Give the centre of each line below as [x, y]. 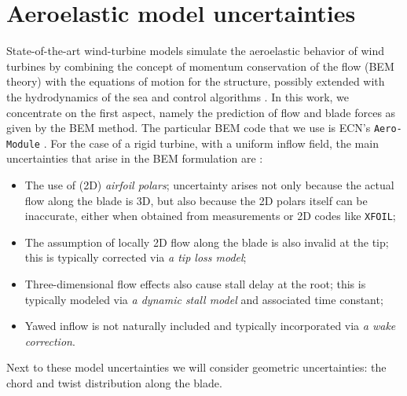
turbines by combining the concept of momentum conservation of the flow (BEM [200, 66]
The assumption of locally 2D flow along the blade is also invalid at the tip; [207, 242]
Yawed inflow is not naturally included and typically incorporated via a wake [210, 326]
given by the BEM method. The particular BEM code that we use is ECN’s [189, 128]
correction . [50, 341]
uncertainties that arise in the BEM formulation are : [135, 158]
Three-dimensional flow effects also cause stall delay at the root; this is [195, 284]
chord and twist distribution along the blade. [114, 383]
